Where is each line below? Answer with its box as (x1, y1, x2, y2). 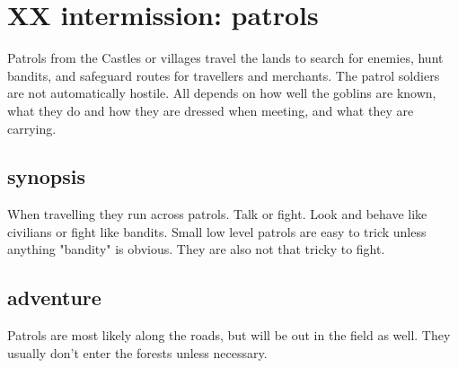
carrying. (7, 118, 57, 137)
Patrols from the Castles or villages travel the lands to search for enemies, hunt (7, 48, 444, 67)
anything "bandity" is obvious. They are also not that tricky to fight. (7, 240, 385, 258)
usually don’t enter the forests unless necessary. (7, 343, 268, 362)
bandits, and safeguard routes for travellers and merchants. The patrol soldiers (7, 66, 440, 84)
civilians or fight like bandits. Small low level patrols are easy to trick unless (7, 222, 427, 241)
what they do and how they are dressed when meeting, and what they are (7, 101, 414, 119)
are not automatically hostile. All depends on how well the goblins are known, (7, 83, 436, 102)
